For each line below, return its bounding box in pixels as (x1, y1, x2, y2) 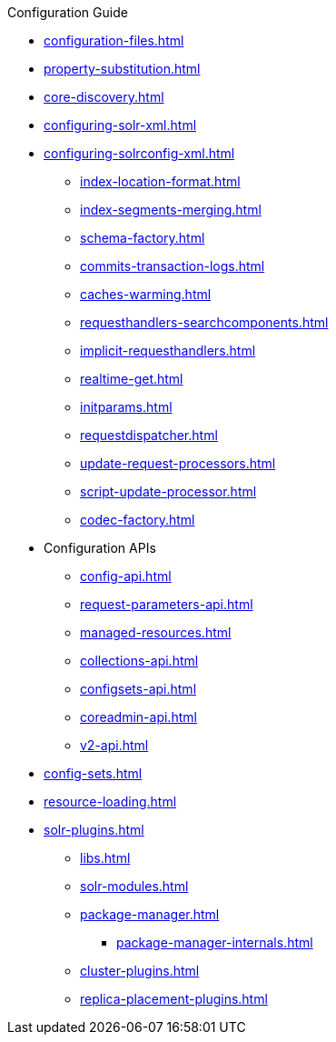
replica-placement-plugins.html (80, 991, 268, 1007)
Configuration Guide (7, 5, 128, 20)
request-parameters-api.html (80, 596, 253, 612)
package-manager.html (80, 907, 220, 922)
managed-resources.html (80, 625, 232, 640)
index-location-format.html (80, 174, 241, 189)
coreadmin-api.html (80, 709, 197, 725)
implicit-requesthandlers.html (80, 343, 256, 358)
